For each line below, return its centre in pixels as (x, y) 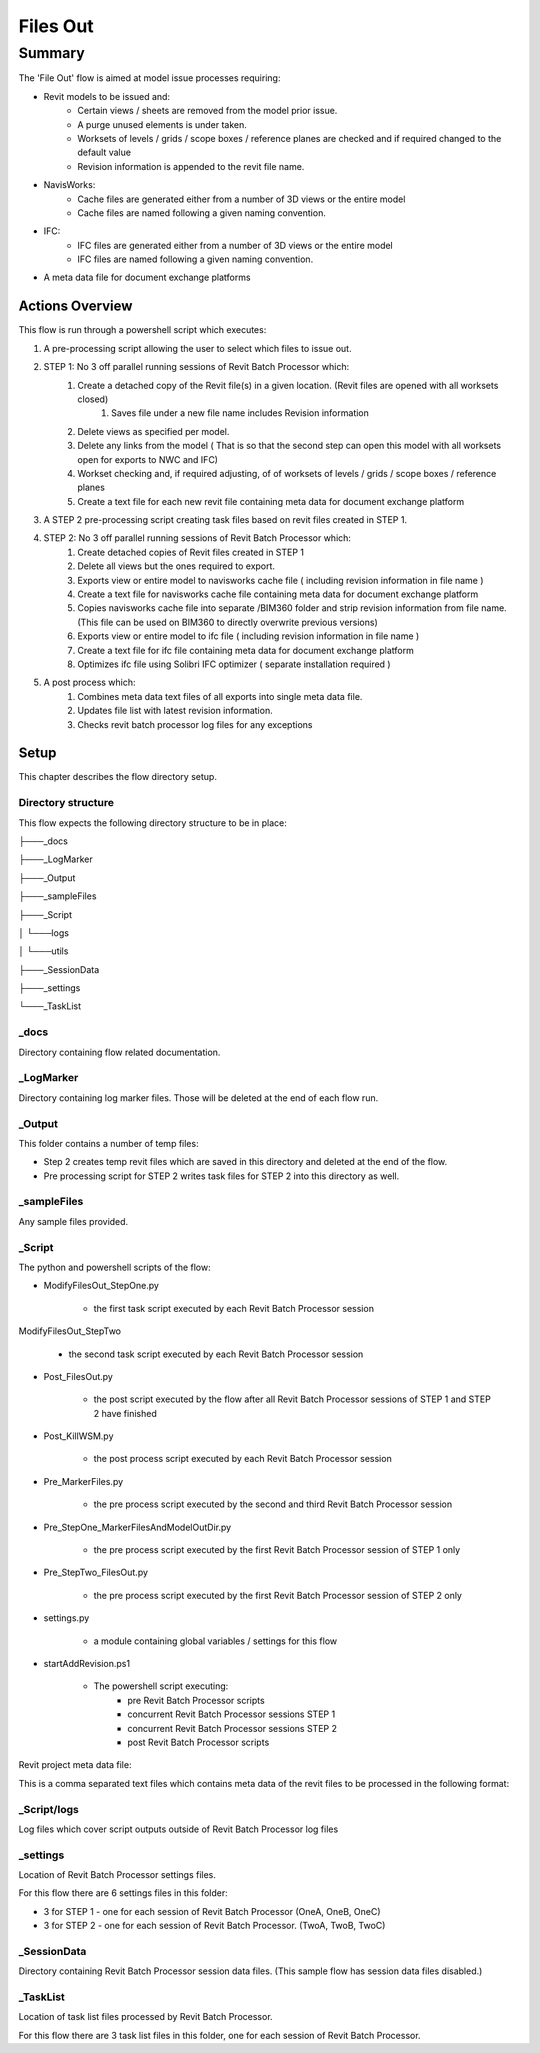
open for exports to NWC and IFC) (148, 459)
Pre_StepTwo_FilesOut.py (96, 1572)
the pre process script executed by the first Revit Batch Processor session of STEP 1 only (277, 1550)
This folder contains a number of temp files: (108, 1143)
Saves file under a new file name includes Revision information (240, 413)
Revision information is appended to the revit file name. (191, 166)
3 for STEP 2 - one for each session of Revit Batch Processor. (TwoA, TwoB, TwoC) (214, 1926)
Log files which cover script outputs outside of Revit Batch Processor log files (178, 1829)
